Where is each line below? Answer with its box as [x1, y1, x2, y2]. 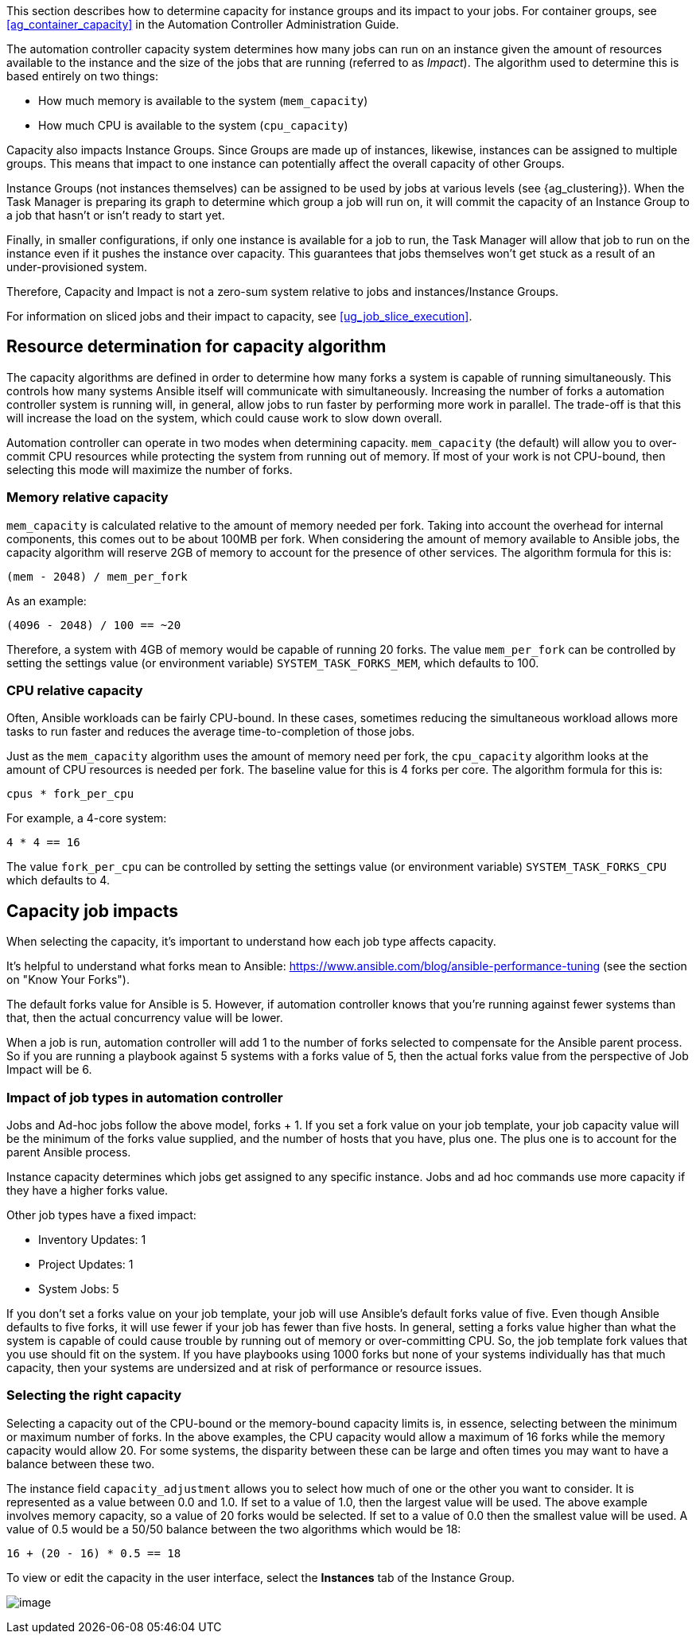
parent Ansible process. [6, 1145, 131, 1159]
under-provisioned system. [6, 260, 148, 274]
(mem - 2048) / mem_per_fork [6, 569, 188, 583]
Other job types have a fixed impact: [6, 1207, 196, 1222]
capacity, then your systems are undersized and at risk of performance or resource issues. [6, 1360, 482, 1374]
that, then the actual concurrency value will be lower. [6, 1011, 283, 1025]
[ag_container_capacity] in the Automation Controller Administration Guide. [6, 17, 399, 31]
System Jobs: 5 [38, 1281, 119, 1296]
